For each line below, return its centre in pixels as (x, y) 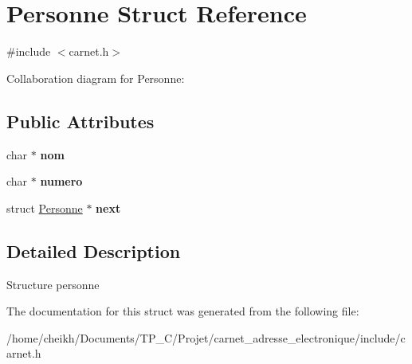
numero (61, 181)
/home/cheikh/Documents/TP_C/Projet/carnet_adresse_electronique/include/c (206, 337)
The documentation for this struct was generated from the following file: (183, 311)
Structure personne (53, 284)
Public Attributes (80, 121)
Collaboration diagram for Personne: (96, 78)
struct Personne (45, 207)
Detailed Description (94, 250)
